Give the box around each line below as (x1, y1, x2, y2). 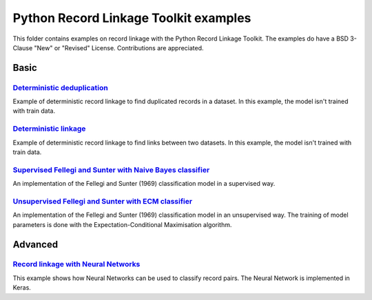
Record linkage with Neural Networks (12, 259, 141, 269)
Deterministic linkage (12, 124, 86, 133)
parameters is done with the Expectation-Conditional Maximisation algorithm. (12, 220, 232, 228)
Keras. (12, 283, 31, 292)
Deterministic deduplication (12, 83, 108, 92)
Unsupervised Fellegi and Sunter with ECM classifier (12, 196, 193, 206)
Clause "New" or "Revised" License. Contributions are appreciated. (12, 43, 204, 52)
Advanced (12, 238, 59, 250)
